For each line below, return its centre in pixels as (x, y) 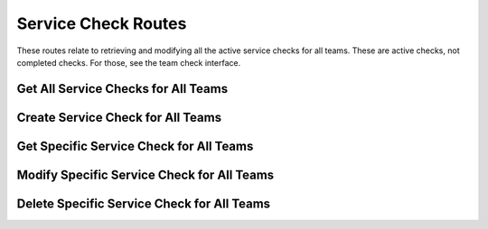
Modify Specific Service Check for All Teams (145, 174)
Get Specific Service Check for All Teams (135, 146)
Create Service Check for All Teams (119, 117)
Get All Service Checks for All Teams (122, 89)
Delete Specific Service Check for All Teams (144, 203)
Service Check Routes (102, 23)
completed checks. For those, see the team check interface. (129, 62)
